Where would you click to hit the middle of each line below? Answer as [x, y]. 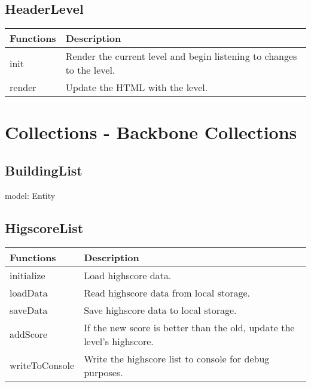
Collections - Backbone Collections [151, 132]
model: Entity [30, 195]
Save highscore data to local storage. [160, 310]
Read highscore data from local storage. [167, 292]
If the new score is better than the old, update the [189, 327]
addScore [29, 334]
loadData [29, 292]
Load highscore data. [128, 275]
